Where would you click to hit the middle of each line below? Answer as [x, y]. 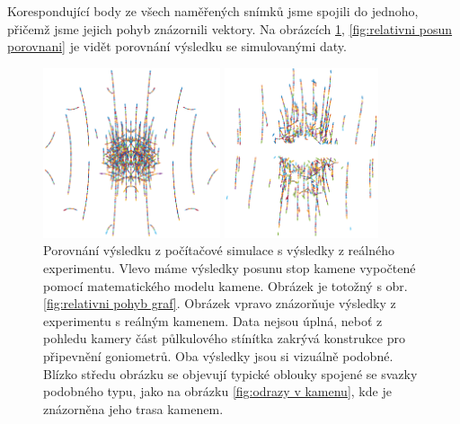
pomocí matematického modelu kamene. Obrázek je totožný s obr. [226, 285]
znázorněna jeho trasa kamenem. [133, 408]
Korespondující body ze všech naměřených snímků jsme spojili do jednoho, [213, 11]
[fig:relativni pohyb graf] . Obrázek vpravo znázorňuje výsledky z [220, 303]
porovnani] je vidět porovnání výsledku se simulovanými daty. [177, 46]
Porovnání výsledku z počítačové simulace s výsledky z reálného [219, 250]
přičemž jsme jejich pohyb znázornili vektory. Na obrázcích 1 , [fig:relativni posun [230, 28]
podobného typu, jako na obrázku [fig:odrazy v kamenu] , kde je [217, 391]
